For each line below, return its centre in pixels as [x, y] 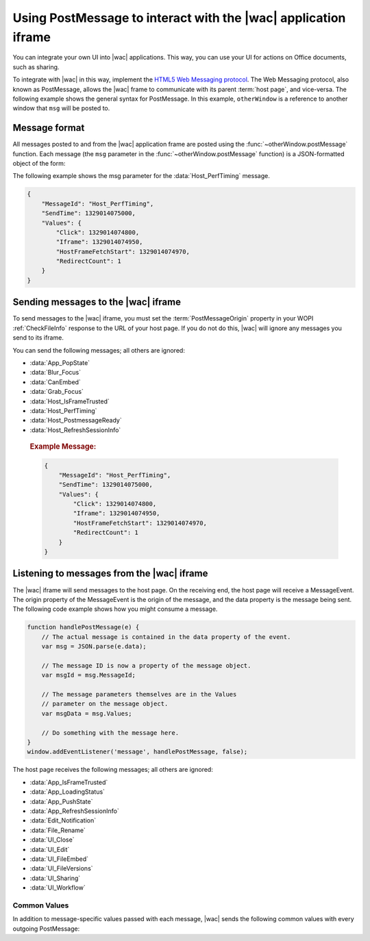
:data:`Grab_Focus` [57, 392]
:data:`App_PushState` [61, 801]
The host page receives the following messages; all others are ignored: [113, 770]
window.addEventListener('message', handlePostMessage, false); [137, 752]
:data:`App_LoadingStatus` [67, 792]
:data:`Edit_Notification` [63, 820]
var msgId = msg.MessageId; [89, 675]
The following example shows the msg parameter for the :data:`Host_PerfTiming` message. [141, 176]
